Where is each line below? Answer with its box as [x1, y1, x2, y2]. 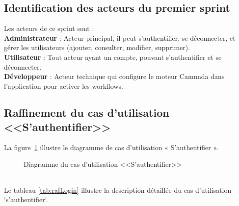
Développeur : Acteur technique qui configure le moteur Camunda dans [4, 71, 225, 81]
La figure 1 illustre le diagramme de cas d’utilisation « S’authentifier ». [4, 142, 218, 152]
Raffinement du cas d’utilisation [4, 104, 169, 120]
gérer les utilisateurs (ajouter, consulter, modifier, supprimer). [4, 42, 190, 52]
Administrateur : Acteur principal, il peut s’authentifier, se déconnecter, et [4, 32, 236, 43]
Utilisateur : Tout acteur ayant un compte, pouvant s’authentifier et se [4, 51, 222, 62]
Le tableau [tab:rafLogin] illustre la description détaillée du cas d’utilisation [4, 184, 232, 195]
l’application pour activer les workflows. [4, 80, 123, 91]
